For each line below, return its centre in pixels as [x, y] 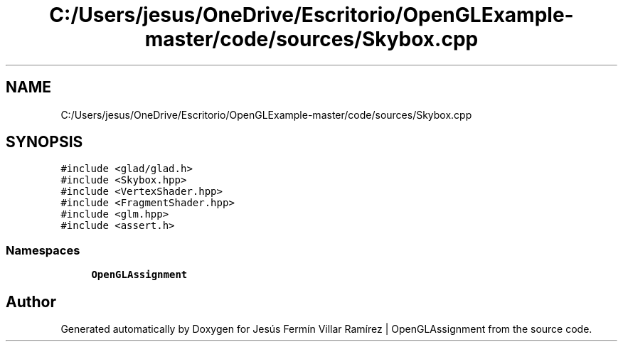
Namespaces [43, 250]
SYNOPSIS [44, 142]
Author [31, 301]
